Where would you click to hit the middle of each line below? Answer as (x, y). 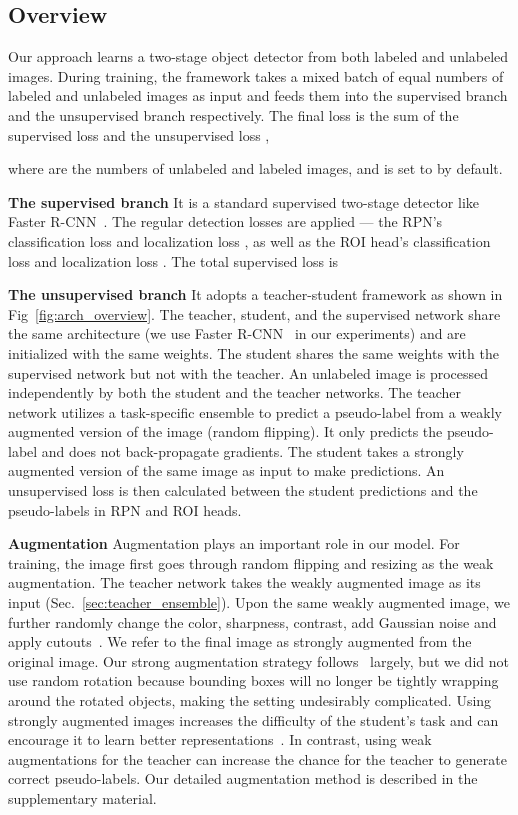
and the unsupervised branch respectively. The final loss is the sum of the (233, 114)
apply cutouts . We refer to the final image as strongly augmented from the (240, 641)
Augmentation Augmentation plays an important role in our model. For (234, 543)
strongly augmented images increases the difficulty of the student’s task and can (253, 719)
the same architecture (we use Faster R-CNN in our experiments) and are (237, 333)
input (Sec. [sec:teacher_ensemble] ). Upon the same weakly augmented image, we (259, 602)
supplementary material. (82, 797)
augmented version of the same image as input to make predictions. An (226, 470)
